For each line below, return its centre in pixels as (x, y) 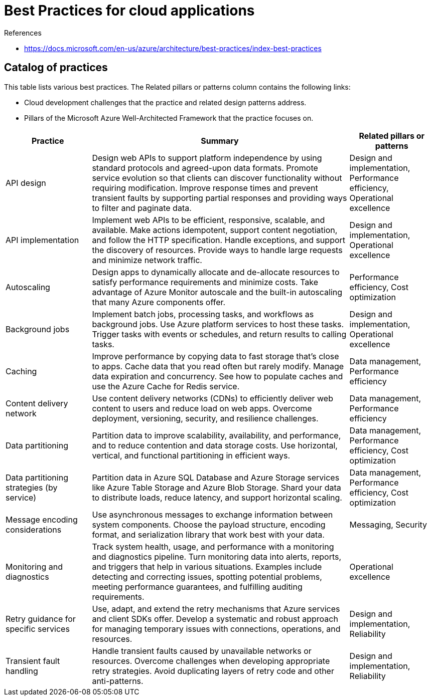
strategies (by (32, 487)
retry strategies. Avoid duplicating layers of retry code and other (213, 671)
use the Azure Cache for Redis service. (166, 386)
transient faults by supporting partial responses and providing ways (220, 198)
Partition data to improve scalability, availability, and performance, (217, 435)
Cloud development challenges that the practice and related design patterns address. (165, 102)
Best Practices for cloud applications (129, 11)
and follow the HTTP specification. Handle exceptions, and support (219, 240)
